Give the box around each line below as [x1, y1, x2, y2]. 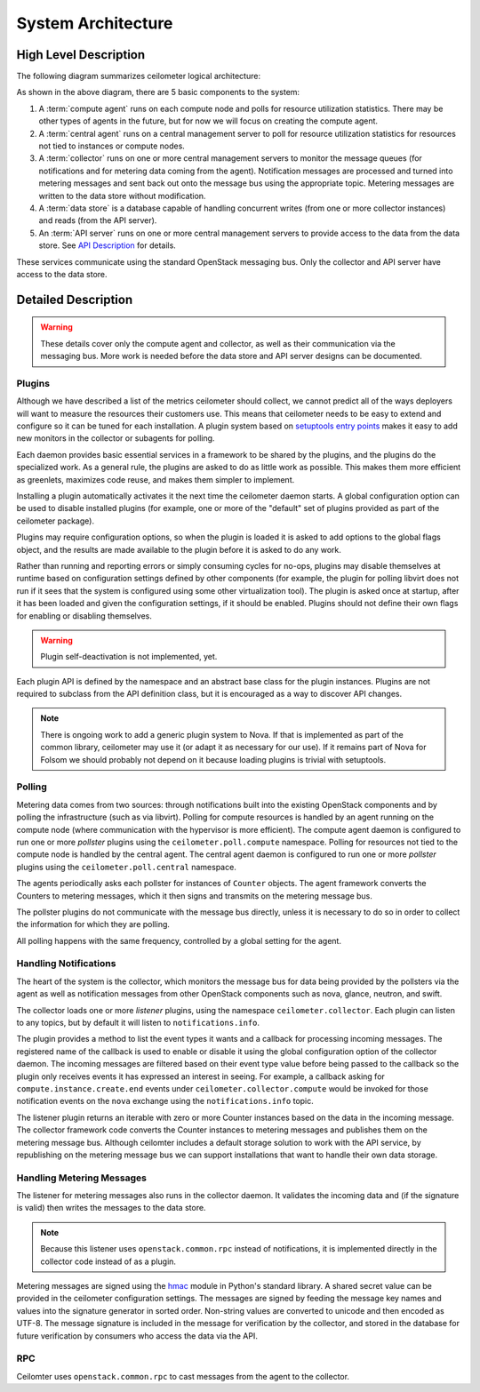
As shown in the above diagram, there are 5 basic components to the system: [16, 87, 300, 98]
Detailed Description [16, 292, 133, 307]
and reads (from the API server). [38, 215, 157, 226]
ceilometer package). [16, 516, 95, 526]
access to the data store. [16, 268, 108, 279]
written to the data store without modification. [38, 190, 206, 201]
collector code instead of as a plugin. [40, 1256, 177, 1267]
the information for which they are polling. [16, 919, 171, 930]
